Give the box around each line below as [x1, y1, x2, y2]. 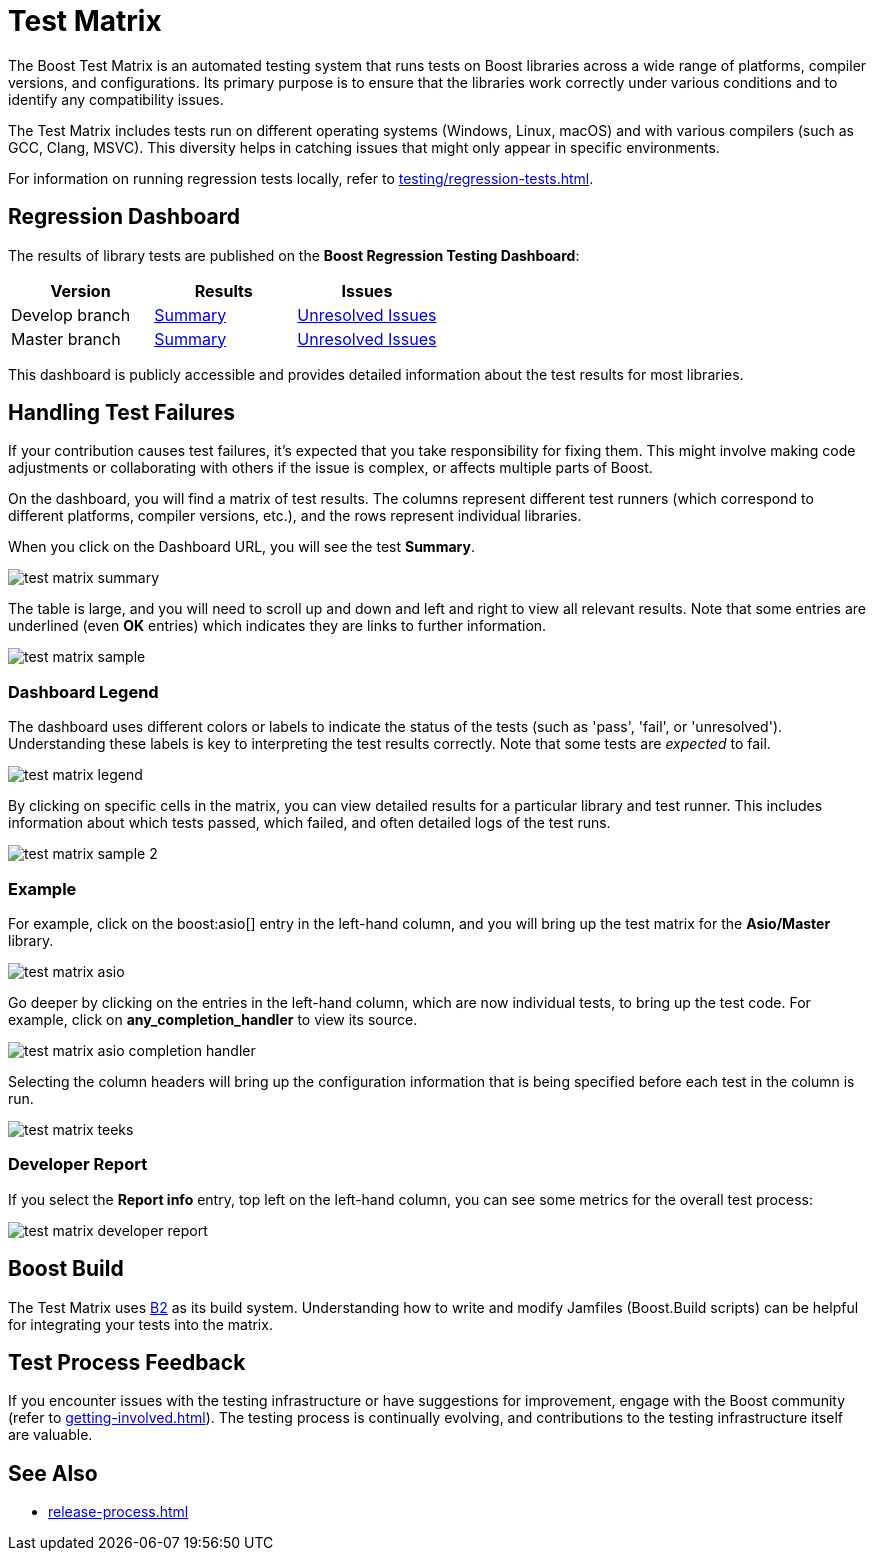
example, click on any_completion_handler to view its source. [8, 1010, 418, 1028]
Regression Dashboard [8, 204, 240, 230]
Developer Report [8, 1154, 148, 1175]
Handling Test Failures [8, 400, 236, 426]
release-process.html [48, 1503, 189, 1521]
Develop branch [11, 304, 131, 325]
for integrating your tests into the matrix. [8, 1315, 273, 1333]
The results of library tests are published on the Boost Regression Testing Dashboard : [8, 246, 580, 264]
